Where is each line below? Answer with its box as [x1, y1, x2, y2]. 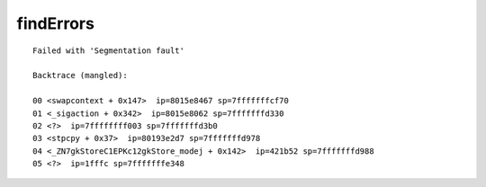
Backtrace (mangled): [32, 70, 128, 81]
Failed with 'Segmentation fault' [32, 45, 184, 56]
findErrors [16, 13, 94, 33]
